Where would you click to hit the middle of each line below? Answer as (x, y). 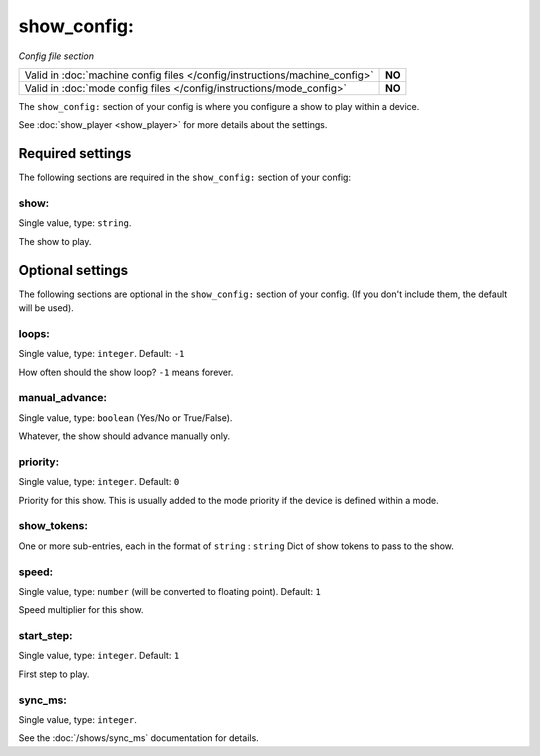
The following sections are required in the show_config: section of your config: (185, 177)
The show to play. (55, 241)
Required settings (75, 153)
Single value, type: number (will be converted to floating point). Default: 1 (170, 591)
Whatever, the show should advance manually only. (124, 436)
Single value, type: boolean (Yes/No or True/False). (125, 417)
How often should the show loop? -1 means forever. (126, 372)
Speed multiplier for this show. (81, 610)
